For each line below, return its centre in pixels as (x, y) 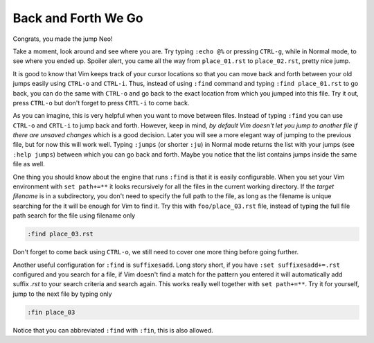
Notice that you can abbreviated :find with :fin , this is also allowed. (113, 330)
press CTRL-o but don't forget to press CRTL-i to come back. (101, 103)
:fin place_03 (51, 312)
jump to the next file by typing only (62, 294)
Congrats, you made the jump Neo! (63, 39)
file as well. (29, 164)
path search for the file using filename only (74, 216)
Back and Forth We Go (78, 18)
